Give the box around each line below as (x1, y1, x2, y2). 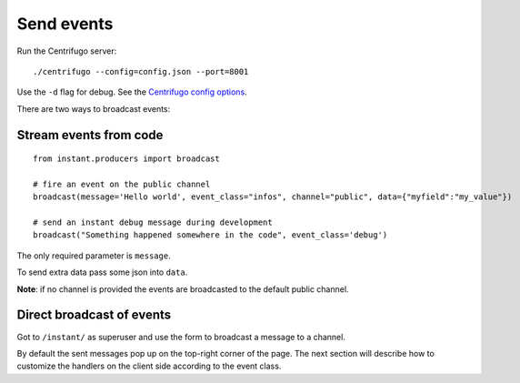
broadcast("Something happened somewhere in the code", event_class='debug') (33, 230, 388, 240)
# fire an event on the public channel (33, 178, 211, 189)
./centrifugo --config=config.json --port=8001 (33, 66, 249, 76)
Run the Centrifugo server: (16, 45, 117, 56)
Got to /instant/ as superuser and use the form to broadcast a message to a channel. (16, 331, 345, 342)
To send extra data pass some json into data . (16, 267, 188, 277)
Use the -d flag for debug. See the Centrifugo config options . (16, 86, 247, 97)
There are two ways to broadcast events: (16, 103, 171, 114)
